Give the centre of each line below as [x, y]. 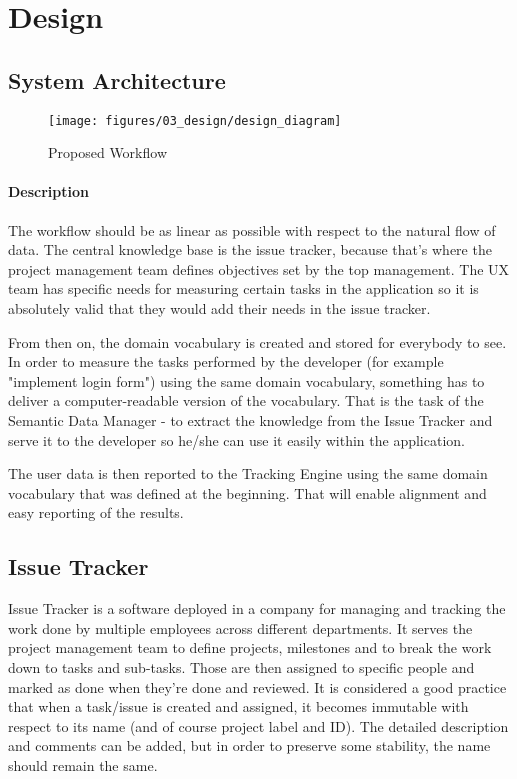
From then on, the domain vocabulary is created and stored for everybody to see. [257, 341]
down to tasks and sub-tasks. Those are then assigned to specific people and [241, 666]
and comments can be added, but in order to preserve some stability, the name [249, 745]
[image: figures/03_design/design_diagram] [195, 120]
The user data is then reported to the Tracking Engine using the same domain [248, 473]
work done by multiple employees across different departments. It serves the [240, 627]
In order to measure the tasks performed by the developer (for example [226, 361]
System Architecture [117, 79]
